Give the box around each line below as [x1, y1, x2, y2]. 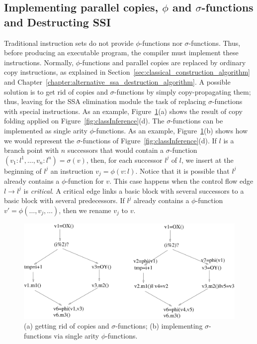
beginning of [4, 165, 42, 176]
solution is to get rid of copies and [4, 86, 108, 97]
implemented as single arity [4, 125, 87, 135]
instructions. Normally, [4, 57, 74, 67]
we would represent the [4, 135, 75, 145]
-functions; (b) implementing [115, 321, 203, 331]
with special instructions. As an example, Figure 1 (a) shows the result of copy [4, 106, 243, 116]
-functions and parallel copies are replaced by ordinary [80, 57, 246, 67]
